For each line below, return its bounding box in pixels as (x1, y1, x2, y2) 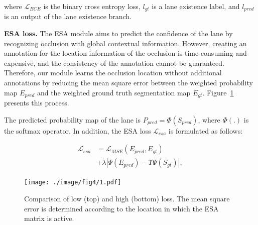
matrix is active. (24, 213, 74, 223)
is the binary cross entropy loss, (43, 1, 141, 11)
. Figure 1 (202, 87, 234, 97)
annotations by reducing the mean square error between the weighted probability (4, 77, 253, 88)
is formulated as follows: (168, 125, 243, 136)
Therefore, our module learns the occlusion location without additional (4, 67, 222, 78)
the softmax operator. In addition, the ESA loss (4, 125, 151, 136)
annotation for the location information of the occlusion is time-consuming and (4, 48, 247, 58)
